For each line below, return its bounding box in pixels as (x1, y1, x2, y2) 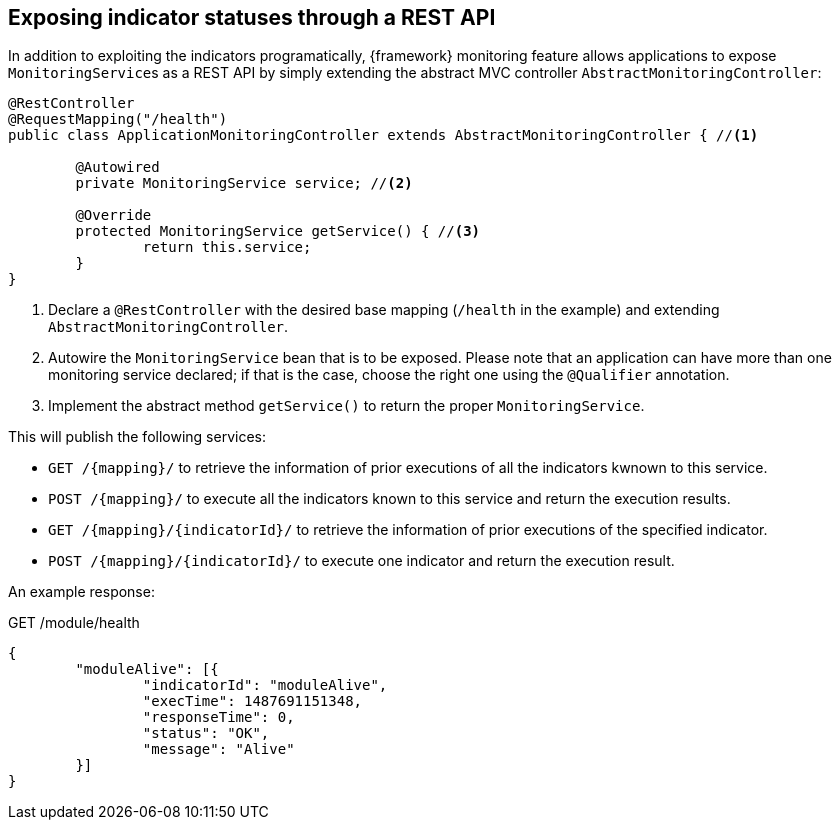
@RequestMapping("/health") (8, 111, 228, 128)
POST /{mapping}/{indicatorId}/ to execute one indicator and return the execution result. (48, 552, 675, 570)
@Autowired (75, 159, 160, 176)
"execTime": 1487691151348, (142, 693, 363, 710)
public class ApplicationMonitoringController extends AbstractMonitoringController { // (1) (8, 127, 759, 144)
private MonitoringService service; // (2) (75, 175, 413, 192)
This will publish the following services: (8, 428, 266, 446)
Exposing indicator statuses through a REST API (8, 5, 496, 30)
